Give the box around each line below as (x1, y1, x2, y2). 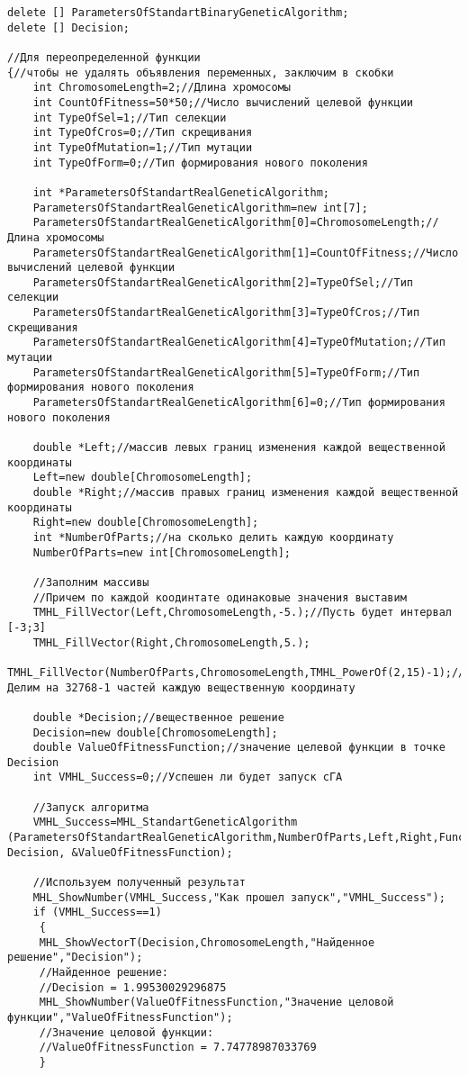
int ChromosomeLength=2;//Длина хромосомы (32, 81, 291, 95)
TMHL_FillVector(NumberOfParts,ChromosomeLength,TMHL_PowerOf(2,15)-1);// (7, 665, 465, 679)
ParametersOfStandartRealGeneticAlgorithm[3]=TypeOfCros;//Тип (32, 306, 420, 320)
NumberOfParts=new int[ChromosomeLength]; (32, 546, 291, 559)
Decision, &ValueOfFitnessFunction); (7, 845, 233, 859)
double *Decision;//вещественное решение (32, 710, 284, 724)
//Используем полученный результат (32, 876, 246, 890)
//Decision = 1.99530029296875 (39, 980, 227, 994)
